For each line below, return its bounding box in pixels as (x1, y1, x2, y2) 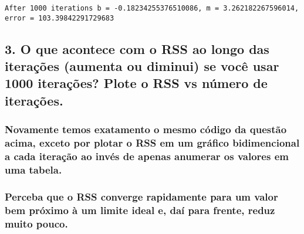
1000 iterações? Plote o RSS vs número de (5, 74, 268, 92)
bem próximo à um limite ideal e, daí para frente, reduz (5, 202, 275, 217)
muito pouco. (5, 216, 68, 230)
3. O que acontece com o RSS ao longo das (5, 39, 269, 57)
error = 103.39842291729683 (5, 13, 114, 22)
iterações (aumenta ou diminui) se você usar (5, 57, 279, 75)
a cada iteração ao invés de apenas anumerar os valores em (5, 149, 289, 164)
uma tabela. (5, 162, 62, 177)
